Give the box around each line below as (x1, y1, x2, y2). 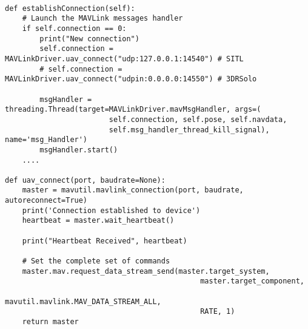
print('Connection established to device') (22, 206, 201, 215)
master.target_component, (200, 277, 304, 286)
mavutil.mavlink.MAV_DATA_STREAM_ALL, (5, 297, 161, 306)
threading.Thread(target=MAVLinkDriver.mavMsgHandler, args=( (5, 105, 261, 114)
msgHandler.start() (39, 145, 118, 154)
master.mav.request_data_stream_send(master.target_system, (22, 266, 270, 276)
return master (22, 317, 79, 326)
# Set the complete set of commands (22, 257, 170, 266)
